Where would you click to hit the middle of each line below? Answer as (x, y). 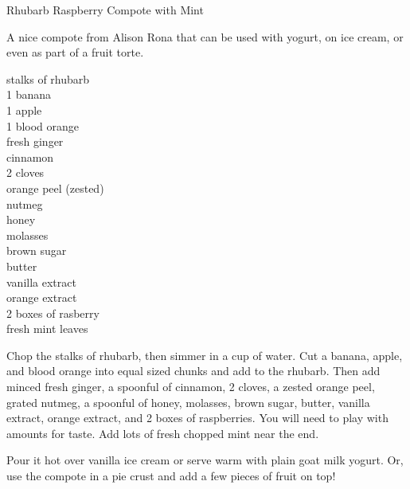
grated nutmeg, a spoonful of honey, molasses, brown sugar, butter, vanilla (188, 402)
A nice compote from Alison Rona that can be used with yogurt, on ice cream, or (205, 36)
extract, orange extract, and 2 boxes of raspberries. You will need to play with (197, 418)
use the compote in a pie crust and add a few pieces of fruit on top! (171, 476)
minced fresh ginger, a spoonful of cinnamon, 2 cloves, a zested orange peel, (191, 387)
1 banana (29, 94)
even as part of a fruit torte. (75, 52)
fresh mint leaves (47, 329)
